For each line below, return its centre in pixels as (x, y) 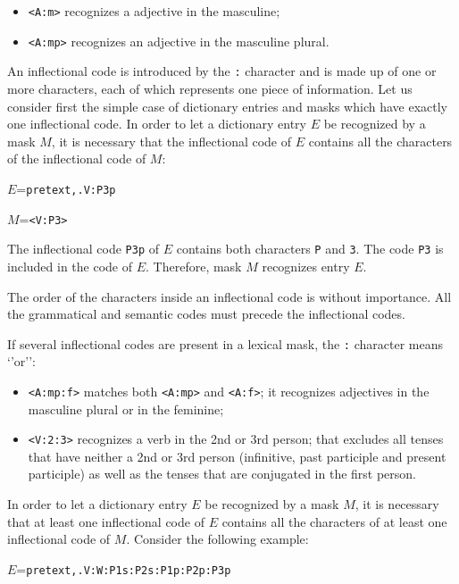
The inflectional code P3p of (83, 249)
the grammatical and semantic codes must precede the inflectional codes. (206, 314)
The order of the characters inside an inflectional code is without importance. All (229, 296)
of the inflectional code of (77, 159)
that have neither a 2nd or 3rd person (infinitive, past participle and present (237, 456)
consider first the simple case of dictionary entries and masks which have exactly (227, 106)
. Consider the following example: (217, 539)
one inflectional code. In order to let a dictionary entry (157, 124)
